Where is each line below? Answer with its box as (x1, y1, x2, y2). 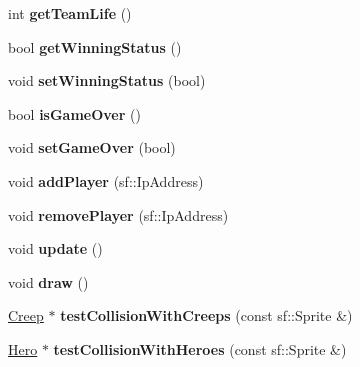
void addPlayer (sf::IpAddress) (8, 170, 204, 191)
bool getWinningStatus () (8, 36, 182, 57)
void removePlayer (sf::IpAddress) (8, 204, 229, 225)
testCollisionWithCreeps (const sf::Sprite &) (60, 305, 353, 326)
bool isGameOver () (8, 103, 141, 124)
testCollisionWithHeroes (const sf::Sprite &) (53, 338, 347, 359)
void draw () (8, 271, 89, 292)
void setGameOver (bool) (8, 137, 176, 158)
